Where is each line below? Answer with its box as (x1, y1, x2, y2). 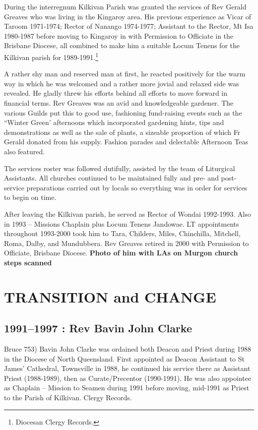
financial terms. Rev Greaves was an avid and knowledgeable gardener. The (4, 98, 234, 108)
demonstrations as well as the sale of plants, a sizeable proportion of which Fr (4, 126, 241, 137)
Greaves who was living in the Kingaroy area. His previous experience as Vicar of (4, 11, 252, 21)
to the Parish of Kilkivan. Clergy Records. (4, 392, 132, 403)
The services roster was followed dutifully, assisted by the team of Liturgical (4, 163, 235, 173)
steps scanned (4, 257, 52, 267)
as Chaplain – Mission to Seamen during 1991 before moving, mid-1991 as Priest (4, 382, 250, 393)
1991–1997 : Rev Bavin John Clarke (4, 320, 193, 336)
